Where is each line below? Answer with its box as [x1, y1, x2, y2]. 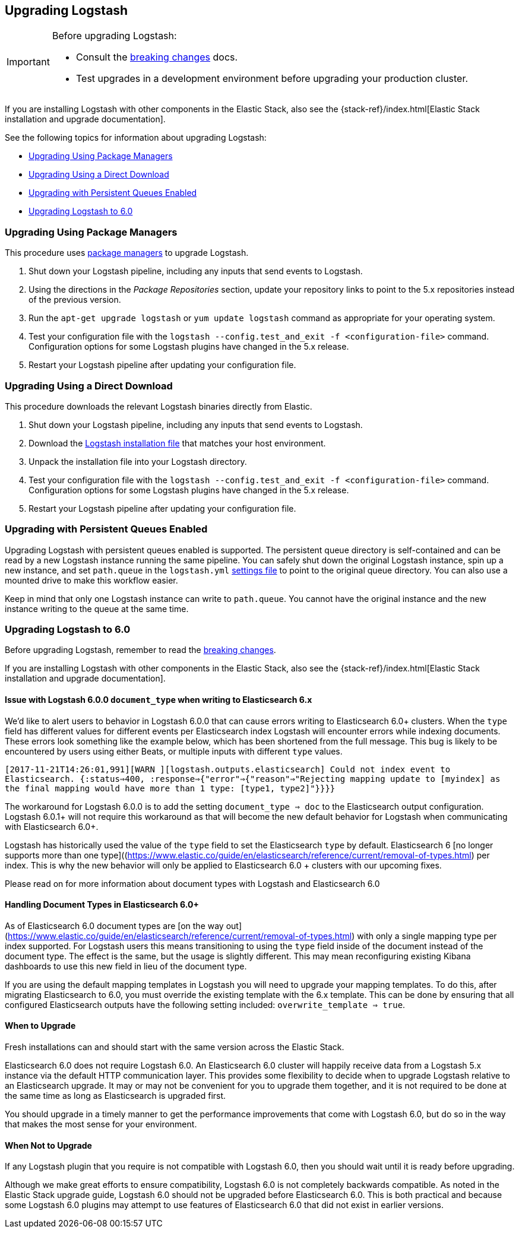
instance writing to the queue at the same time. [5, 603, 189, 614]
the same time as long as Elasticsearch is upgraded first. [5, 1091, 226, 1101]
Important [7, 56, 50, 68]
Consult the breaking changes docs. [75, 51, 238, 64]
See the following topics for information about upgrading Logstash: [5, 132, 267, 143]
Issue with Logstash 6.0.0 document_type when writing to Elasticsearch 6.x [5, 695, 312, 705]
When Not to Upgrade [5, 1140, 92, 1150]
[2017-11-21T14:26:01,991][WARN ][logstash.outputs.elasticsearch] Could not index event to [5, 764, 451, 774]
